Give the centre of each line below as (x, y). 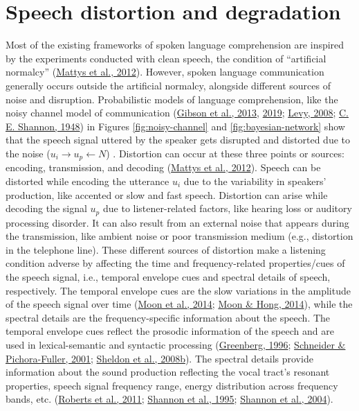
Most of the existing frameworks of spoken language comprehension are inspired (175, 45)
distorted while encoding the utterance (88, 181)
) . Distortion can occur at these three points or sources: (225, 153)
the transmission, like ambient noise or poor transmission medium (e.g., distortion (179, 236)
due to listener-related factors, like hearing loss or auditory (227, 208)
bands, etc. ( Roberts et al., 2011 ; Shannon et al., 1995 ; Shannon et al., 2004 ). (169, 399)
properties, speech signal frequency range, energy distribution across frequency (172, 385)
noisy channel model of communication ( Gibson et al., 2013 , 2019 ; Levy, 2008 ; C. (177, 113)
